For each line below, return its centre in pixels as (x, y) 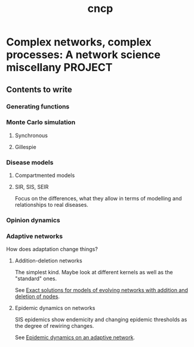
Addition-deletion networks (48, 261)
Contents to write (39, 89)
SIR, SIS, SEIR (32, 187)
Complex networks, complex (79, 42)
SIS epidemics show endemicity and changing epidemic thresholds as (101, 320)
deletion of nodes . (37, 296)
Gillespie (26, 147)
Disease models (30, 162)
